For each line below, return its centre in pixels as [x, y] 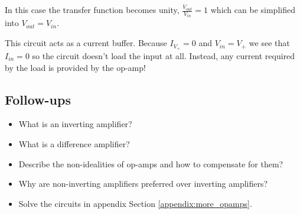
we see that [269, 43]
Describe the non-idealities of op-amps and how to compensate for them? [151, 163]
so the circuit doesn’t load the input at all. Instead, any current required [164, 55]
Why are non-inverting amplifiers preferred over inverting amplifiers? [143, 184]
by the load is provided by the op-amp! [75, 67]
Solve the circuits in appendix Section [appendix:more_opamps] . [135, 203]
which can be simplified [253, 9]
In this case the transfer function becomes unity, [92, 9]
